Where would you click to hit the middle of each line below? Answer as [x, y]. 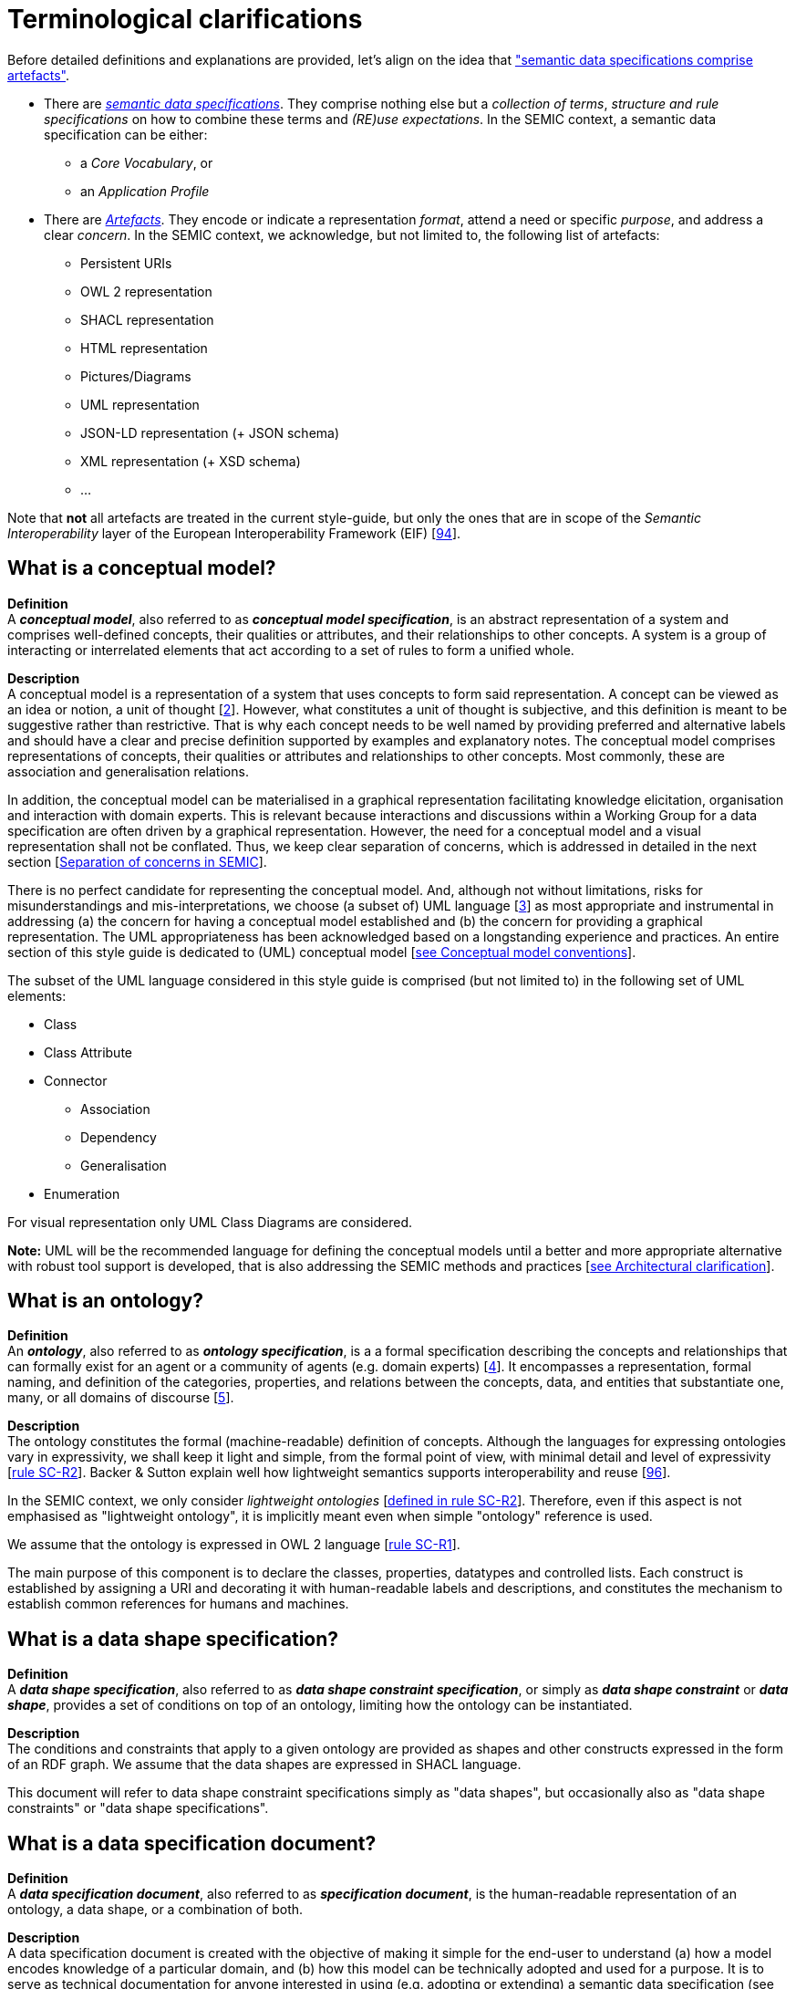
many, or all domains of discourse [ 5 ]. [121, 1398]
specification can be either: [126, 134]
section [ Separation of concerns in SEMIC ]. [137, 861]
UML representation [140, 404]
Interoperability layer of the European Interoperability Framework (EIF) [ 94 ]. [234, 533]
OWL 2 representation [146, 291]
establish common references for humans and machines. [178, 1604]
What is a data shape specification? [173, 1639]
